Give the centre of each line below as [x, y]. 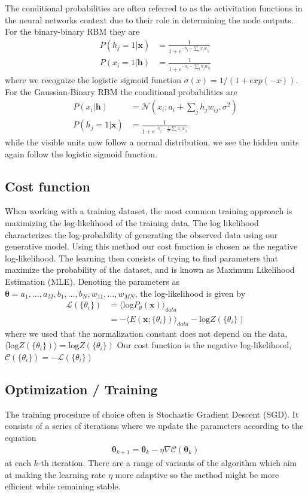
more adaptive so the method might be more [197, 474]
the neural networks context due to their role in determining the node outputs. [149, 19]
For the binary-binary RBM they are [72, 31]
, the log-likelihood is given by [190, 293]
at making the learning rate [55, 474]
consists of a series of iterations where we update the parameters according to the [154, 426]
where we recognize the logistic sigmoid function [93, 80]
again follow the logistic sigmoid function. [81, 153]
